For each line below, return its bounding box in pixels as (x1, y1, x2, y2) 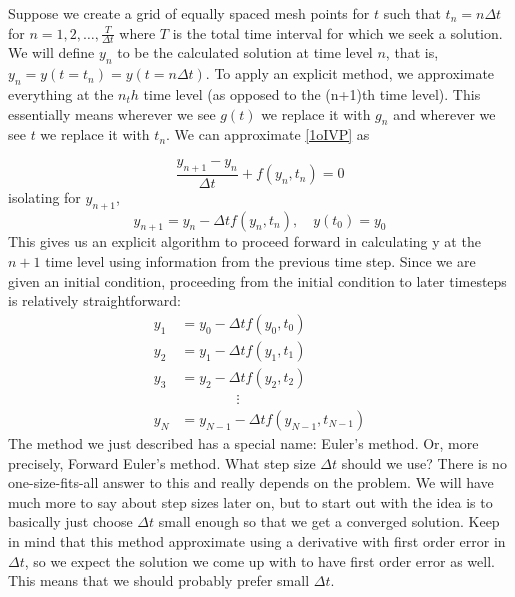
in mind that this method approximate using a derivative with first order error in (8, 530, 506, 551)
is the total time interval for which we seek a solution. (172, 22, 503, 43)
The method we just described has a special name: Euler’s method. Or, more (8, 432, 479, 453)
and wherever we (393, 103, 496, 124)
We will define (8, 42, 95, 63)
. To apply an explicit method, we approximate (205, 63, 495, 84)
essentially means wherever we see (8, 103, 216, 124)
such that (383, 3, 441, 23)
